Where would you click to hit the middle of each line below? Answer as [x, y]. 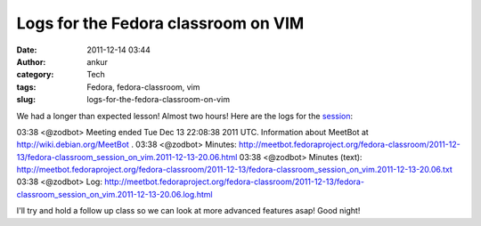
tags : [26, 87]
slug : [26, 100]
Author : [31, 61]
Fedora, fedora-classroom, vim [143, 87]
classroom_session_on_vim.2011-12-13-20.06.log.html [114, 194]
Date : [27, 50]
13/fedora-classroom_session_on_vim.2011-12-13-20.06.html [127, 157]
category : [35, 75]
